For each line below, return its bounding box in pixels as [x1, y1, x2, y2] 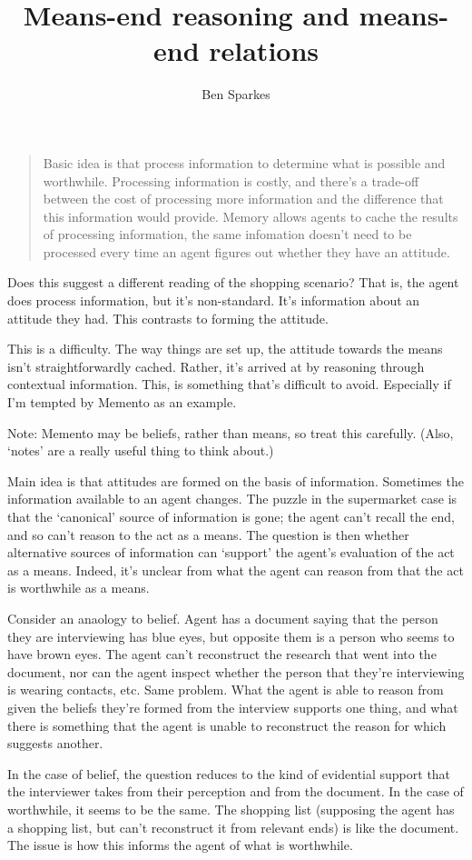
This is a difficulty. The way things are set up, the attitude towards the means [7, 339, 443, 358]
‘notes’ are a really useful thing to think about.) [7, 441, 274, 460]
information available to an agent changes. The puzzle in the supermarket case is [7, 489, 457, 508]
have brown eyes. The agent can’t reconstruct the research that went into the [7, 645, 437, 664]
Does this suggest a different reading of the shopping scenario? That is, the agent [7, 273, 459, 292]
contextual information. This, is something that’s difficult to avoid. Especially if [7, 375, 451, 394]
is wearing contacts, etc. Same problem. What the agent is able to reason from [7, 680, 444, 699]
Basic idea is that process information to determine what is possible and [43, 153, 446, 172]
